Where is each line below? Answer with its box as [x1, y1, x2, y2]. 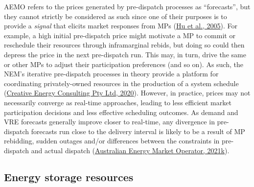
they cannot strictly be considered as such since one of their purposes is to [4, 11, 227, 21]
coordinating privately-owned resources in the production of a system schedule [4, 78, 239, 88]
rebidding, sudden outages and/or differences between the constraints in [4, 136, 220, 146]
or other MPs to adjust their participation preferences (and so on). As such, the [4, 59, 243, 69]
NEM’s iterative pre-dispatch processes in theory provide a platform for [4, 69, 219, 79]
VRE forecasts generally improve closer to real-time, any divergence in [4, 117, 215, 127]
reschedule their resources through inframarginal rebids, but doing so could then [4, 40, 245, 50]
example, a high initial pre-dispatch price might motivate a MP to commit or [4, 30, 235, 40]
